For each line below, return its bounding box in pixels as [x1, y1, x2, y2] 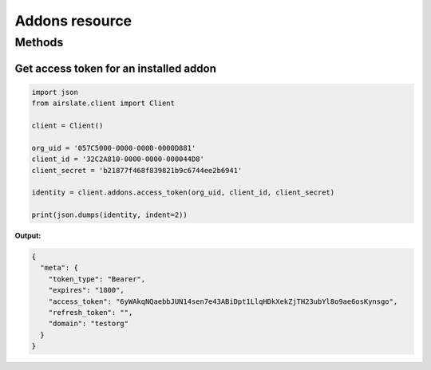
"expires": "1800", [48, 285, 125, 295]
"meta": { [40, 263, 79, 273]
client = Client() [31, 120, 104, 130]
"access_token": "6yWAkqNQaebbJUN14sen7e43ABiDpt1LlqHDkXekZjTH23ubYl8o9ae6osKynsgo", [48, 297, 398, 306]
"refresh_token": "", [48, 308, 133, 317]
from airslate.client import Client [31, 99, 176, 108]
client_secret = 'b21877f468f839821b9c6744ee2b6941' [31, 166, 243, 175]
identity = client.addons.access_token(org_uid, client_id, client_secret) [31, 188, 335, 197]
